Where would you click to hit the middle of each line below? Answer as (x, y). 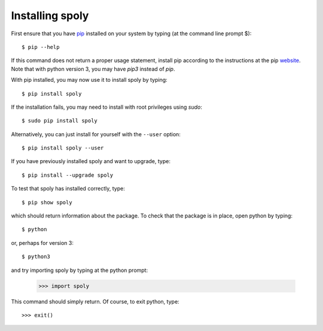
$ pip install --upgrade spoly (68, 175)
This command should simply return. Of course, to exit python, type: (95, 301)
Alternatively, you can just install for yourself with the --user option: (96, 134)
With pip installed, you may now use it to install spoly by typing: (89, 80)
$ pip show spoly (47, 202)
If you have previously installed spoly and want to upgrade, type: (91, 161)
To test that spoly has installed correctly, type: (68, 189)
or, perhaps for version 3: (42, 243)
